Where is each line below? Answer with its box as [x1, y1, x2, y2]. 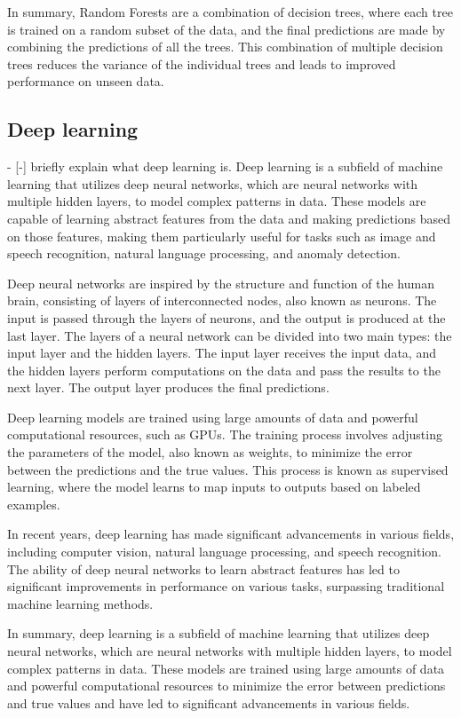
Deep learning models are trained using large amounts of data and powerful [7, 407, 418, 426]
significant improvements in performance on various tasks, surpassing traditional [7, 577, 445, 596]
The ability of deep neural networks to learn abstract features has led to [7, 559, 400, 578]
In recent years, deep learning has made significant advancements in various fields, [7, 525, 455, 543]
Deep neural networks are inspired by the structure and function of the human [7, 273, 434, 292]
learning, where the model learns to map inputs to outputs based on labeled [7, 477, 421, 496]
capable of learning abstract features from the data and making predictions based [7, 209, 451, 227]
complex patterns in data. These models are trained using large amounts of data [7, 659, 445, 677]
